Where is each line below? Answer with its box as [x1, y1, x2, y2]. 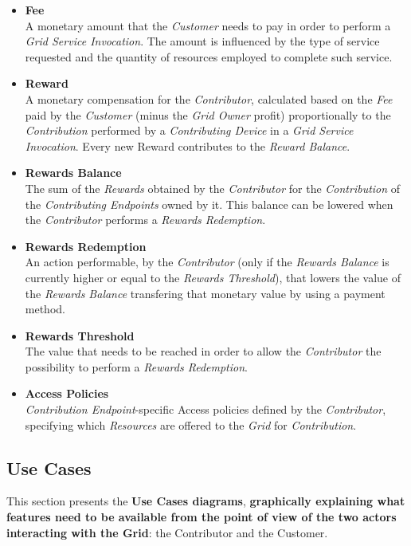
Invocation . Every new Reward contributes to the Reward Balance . [25, 137, 350, 154]
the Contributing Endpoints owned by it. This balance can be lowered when [25, 195, 393, 212]
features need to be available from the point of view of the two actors [6, 509, 397, 525]
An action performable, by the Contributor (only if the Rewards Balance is [25, 253, 389, 270]
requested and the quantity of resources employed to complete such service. [25, 48, 393, 65]
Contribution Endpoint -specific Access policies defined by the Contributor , [25, 401, 386, 418]
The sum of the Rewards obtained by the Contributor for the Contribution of [25, 179, 401, 196]
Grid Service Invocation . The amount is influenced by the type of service [25, 33, 380, 49]
